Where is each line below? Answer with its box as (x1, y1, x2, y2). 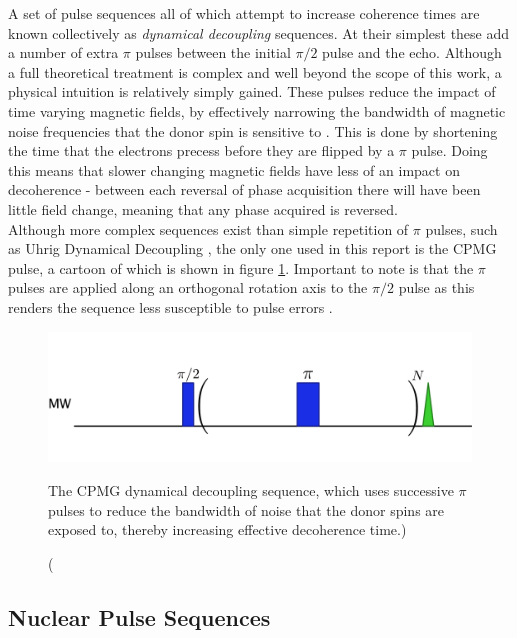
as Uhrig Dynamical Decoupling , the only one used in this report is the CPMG (8, 238, 497, 259)
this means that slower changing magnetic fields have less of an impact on (8, 159, 460, 180)
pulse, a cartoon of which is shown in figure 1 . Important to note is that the (8, 257, 474, 278)
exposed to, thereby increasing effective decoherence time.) (48, 519, 407, 540)
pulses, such (425, 218, 498, 239)
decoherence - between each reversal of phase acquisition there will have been (8, 179, 481, 200)
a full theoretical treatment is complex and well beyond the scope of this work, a (8, 61, 502, 82)
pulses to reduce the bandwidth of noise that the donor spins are (48, 499, 445, 520)
